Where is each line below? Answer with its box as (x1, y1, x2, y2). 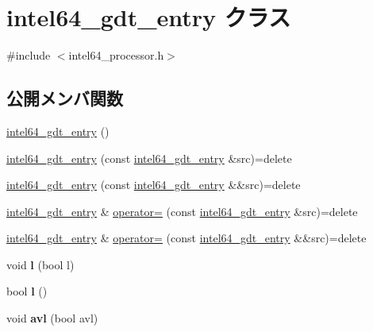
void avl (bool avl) (6, 310, 98, 326)
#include (6, 47, 51, 64)
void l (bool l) (6, 256, 75, 272)
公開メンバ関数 (6, 86, 123, 110)
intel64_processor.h (68, 47, 164, 64)
